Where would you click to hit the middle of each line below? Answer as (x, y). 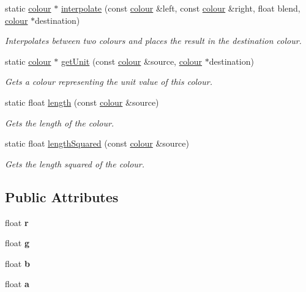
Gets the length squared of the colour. (75, 163)
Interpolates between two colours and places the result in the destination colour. (153, 41)
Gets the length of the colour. (60, 122)
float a (17, 284)
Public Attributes (62, 196)
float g (17, 243)
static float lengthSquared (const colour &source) (97, 143)
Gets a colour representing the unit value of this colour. (109, 82)
